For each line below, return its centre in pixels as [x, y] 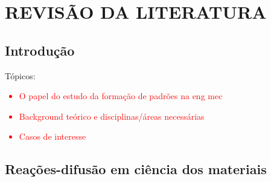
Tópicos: [20, 75]
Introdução [40, 50]
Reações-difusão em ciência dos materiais [136, 169]
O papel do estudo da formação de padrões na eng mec [121, 96]
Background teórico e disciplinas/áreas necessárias [112, 116]
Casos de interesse [53, 136]
